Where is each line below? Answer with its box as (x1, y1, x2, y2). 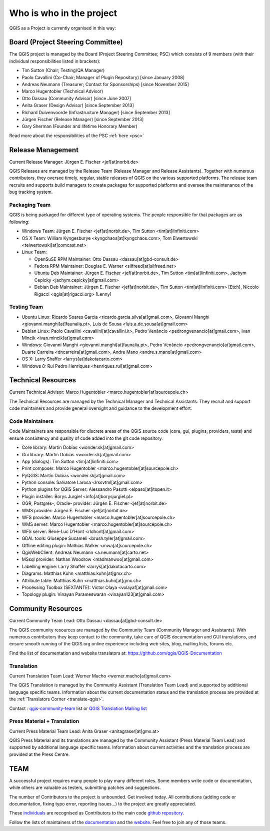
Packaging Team (9, 201, 51, 208)
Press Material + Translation (9, 718, 79, 725)
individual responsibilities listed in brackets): (9, 58, 100, 64)
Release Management (9, 146, 79, 154)
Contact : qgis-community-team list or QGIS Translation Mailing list (9, 705, 147, 711)
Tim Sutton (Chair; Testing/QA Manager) (21, 68, 105, 74)
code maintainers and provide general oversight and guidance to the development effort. (9, 405, 192, 411)
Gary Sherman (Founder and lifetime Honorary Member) (21, 123, 137, 130)
